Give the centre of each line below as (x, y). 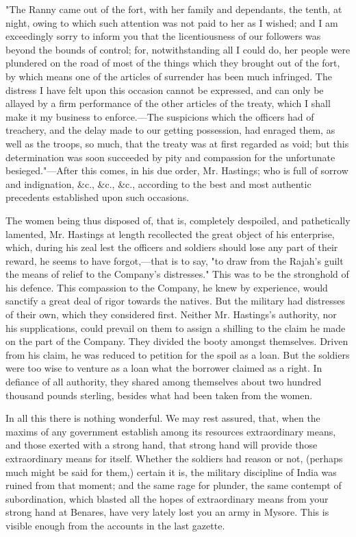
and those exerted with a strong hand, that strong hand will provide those (162, 445)
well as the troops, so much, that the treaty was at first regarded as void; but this (177, 143)
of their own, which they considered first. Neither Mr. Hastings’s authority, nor (171, 314)
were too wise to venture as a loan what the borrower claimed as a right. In (164, 368)
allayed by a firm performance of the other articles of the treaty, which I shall (168, 103)
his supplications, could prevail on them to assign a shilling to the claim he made (176, 327)
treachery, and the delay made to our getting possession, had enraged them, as (170, 130)
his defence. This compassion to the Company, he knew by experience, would (167, 287)
